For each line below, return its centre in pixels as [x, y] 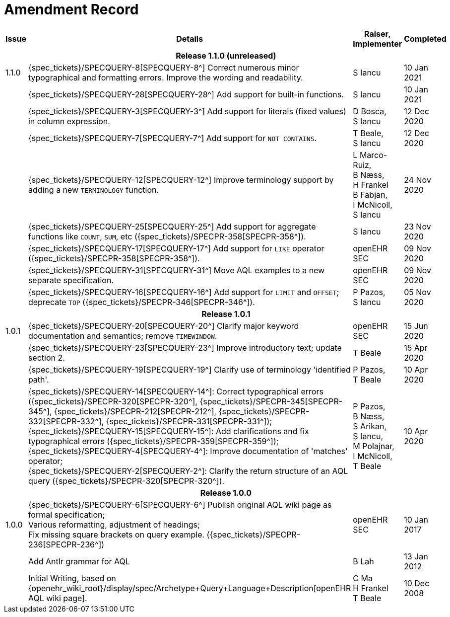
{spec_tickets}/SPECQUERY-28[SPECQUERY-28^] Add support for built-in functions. [186, 94]
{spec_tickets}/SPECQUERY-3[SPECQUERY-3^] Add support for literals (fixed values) [187, 111]
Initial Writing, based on [72, 578]
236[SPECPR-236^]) [66, 544]
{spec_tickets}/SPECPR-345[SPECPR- [271, 401]
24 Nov [418, 180]
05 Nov [418, 292]
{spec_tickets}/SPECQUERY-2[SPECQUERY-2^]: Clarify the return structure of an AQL [188, 471]
